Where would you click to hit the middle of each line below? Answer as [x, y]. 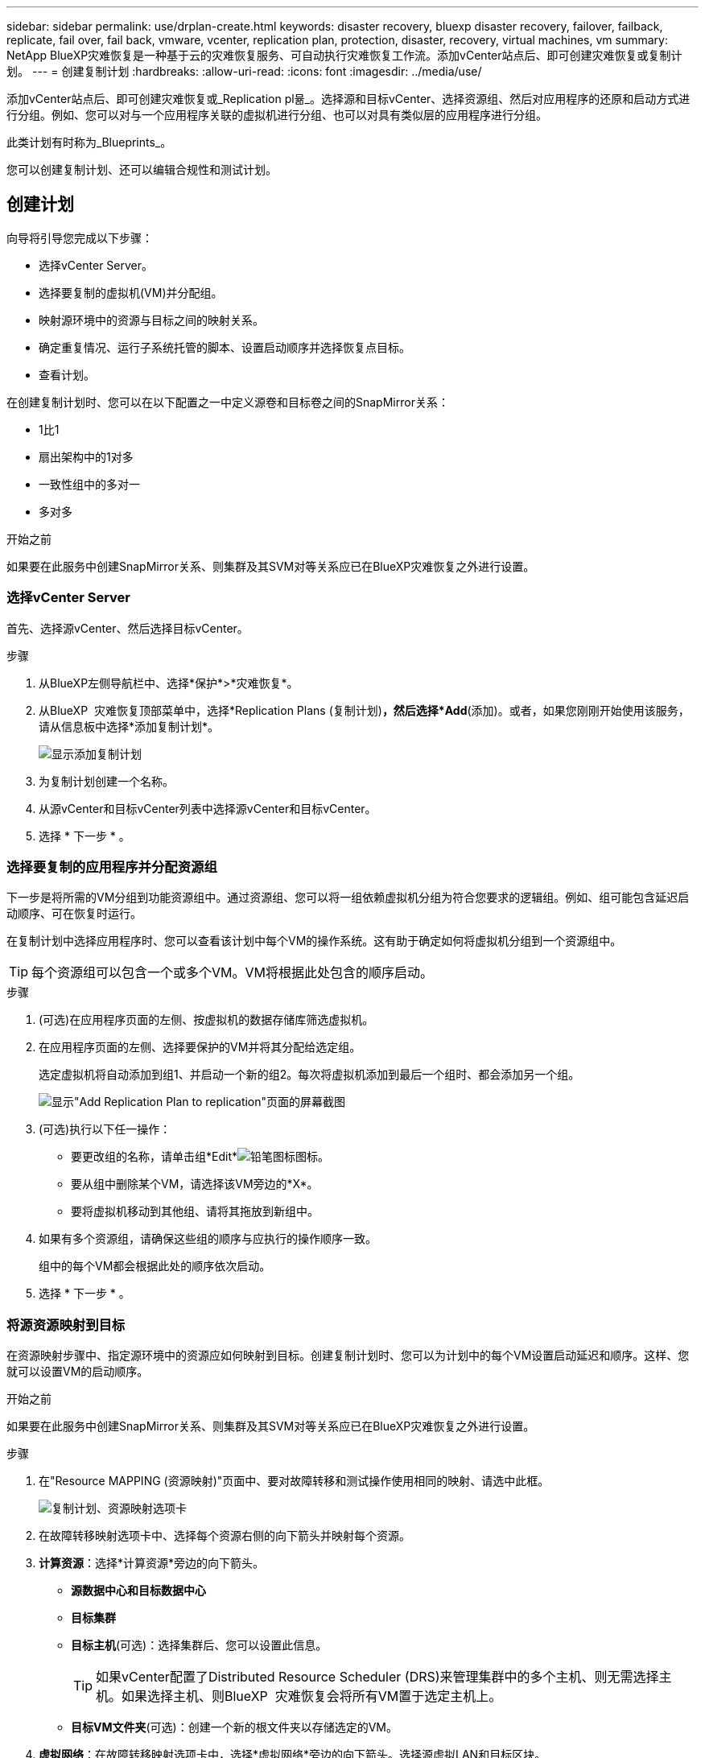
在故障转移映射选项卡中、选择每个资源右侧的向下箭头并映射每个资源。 [225, 1536]
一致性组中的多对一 [89, 484]
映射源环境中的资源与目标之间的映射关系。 [151, 320]
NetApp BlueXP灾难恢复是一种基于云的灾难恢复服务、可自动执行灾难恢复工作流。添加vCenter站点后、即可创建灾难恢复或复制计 [344, 55]
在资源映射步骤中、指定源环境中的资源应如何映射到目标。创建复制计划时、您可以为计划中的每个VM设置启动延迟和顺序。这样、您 [348, 1356]
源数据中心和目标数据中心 [138, 1591]
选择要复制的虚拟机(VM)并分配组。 [131, 292]
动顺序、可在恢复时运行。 [74, 914]
